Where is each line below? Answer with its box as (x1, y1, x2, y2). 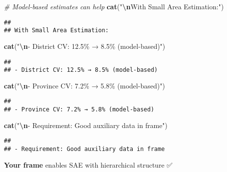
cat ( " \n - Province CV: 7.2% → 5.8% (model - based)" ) (4, 80, 165, 90)
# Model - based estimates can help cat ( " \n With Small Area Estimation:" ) (4, 1, 224, 11)
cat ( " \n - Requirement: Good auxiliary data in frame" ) (4, 120, 168, 130)
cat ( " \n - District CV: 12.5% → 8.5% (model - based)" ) (4, 41, 165, 51)
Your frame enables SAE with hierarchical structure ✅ (4, 159, 173, 170)
